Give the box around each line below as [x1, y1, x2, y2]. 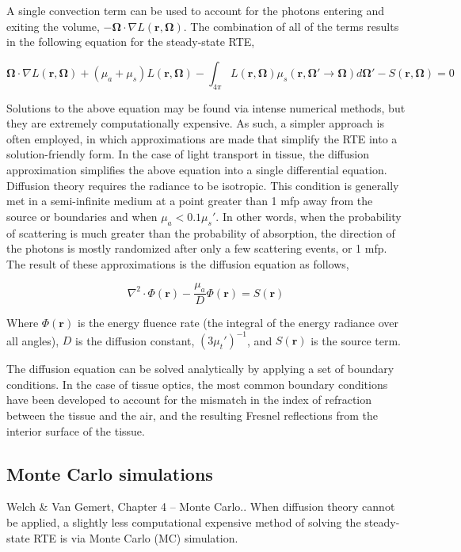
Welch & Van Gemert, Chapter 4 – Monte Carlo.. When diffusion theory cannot [6, 498, 395, 515]
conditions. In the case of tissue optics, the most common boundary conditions [6, 375, 388, 392]
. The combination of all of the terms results [183, 17, 399, 34]
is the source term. [311, 332, 401, 348]
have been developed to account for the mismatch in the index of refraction [6, 391, 372, 408]
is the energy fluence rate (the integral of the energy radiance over [77, 314, 398, 331]
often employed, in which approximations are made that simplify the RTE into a [6, 130, 398, 147]
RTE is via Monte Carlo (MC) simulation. [33, 529, 238, 546]
